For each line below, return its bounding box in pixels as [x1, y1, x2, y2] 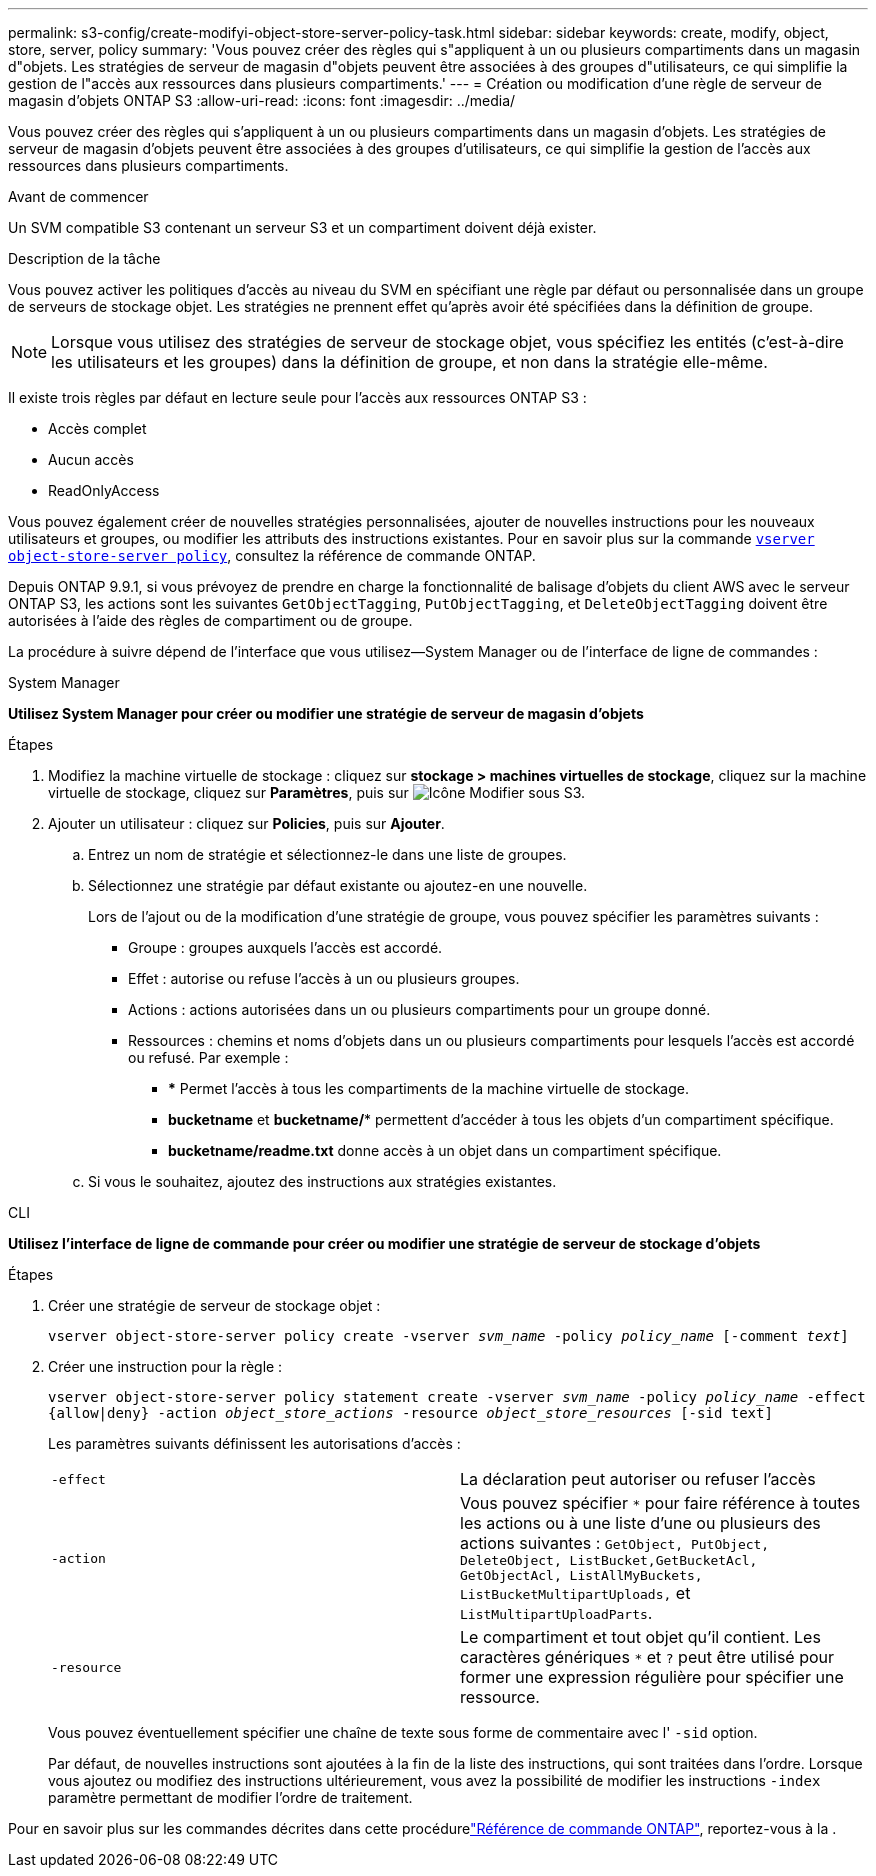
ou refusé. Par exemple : [128, 1049, 289, 1066]
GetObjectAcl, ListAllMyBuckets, [460, 1568, 703, 1583]
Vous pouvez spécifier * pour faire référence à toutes [460, 1493, 861, 1513]
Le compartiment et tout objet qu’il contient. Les [460, 1627, 821, 1647]
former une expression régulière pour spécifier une [460, 1667, 844, 1687]
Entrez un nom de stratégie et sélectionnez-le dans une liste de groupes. [88, 846, 567, 863]
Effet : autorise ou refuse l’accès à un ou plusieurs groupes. [128, 970, 520, 987]
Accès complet [48, 420, 147, 437]
